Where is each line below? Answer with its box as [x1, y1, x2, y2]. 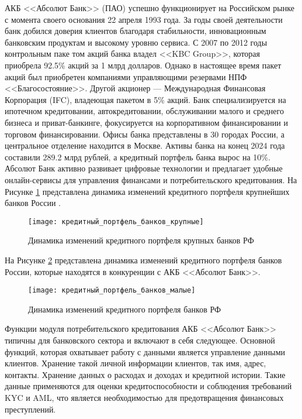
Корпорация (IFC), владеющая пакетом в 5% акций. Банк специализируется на [5, 93, 286, 105]
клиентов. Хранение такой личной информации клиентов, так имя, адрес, [5, 357, 266, 369]
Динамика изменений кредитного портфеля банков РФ [28, 303, 221, 315]
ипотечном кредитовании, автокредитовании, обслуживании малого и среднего [5, 105, 284, 117]
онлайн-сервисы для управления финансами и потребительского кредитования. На [5, 173, 297, 186]
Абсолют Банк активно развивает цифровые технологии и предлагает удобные [5, 162, 283, 174]
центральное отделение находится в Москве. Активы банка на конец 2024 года [5, 139, 285, 152]
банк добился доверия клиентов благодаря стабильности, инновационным [5, 25, 266, 37]
